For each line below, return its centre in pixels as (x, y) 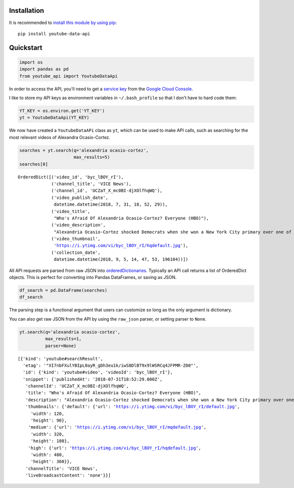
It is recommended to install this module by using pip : (63, 23)
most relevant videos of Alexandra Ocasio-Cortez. (60, 137)
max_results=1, (63, 339)
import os (31, 62)
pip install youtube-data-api (54, 34)
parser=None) (61, 346)
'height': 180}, (50, 441)
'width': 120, (48, 413)
